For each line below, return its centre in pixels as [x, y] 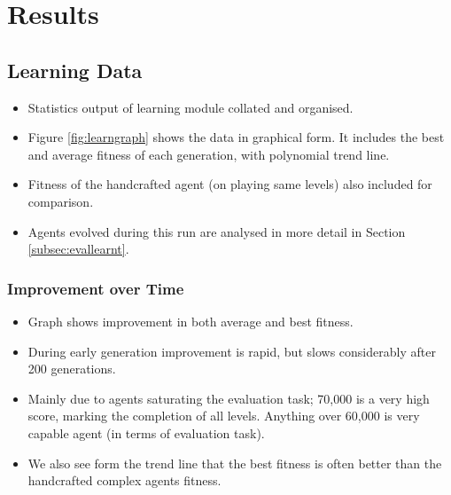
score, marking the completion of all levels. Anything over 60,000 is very [224, 416]
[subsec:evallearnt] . [78, 249]
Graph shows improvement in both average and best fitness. [191, 321]
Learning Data [75, 70]
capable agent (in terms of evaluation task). [146, 432]
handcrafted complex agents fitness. [124, 480]
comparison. [61, 201]
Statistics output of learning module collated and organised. [191, 107]
